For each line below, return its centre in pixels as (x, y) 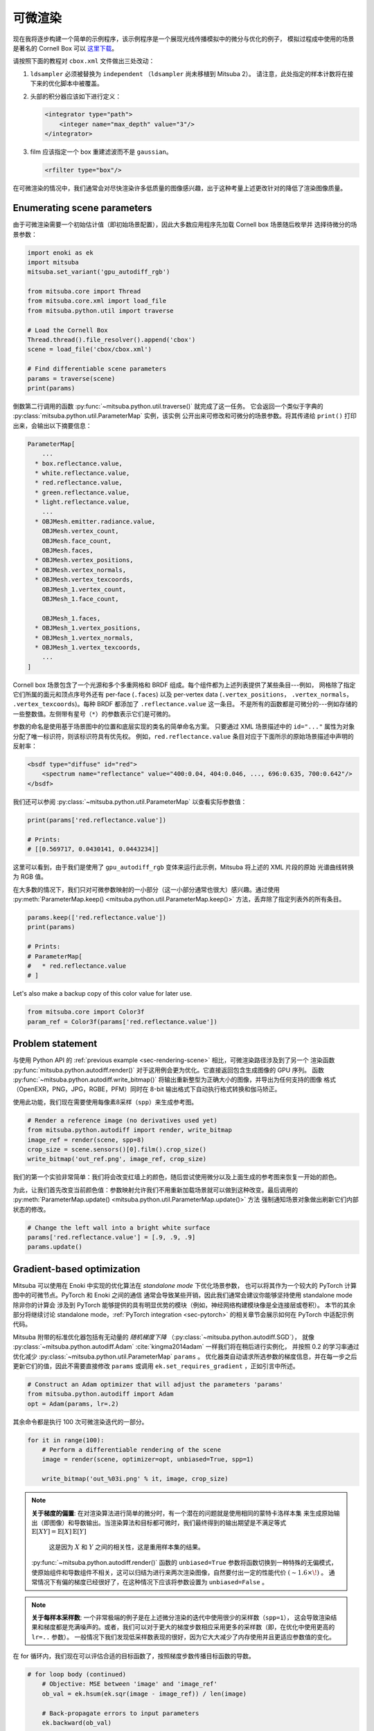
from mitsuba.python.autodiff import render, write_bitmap (130, 1130)
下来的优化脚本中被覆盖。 (66, 84)
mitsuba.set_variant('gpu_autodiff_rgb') (99, 272)
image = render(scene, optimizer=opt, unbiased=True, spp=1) (148, 1460)
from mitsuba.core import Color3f (86, 1012)
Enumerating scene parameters (82, 208)
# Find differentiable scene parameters (97, 369)
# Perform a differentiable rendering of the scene (132, 1450)
